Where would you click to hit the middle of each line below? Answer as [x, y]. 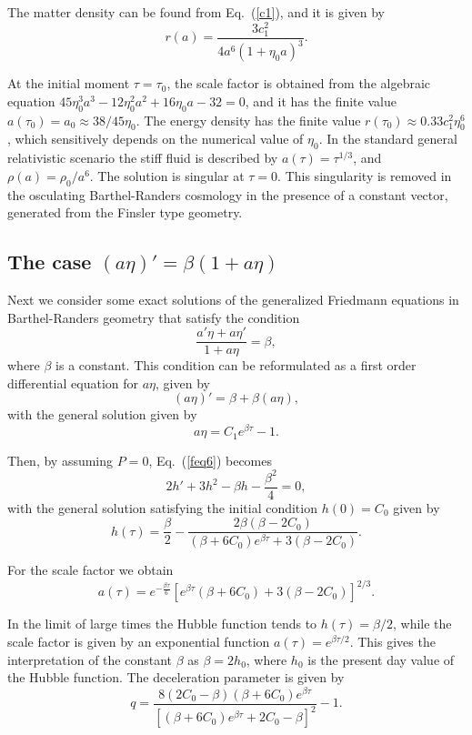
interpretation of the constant [90, 659]
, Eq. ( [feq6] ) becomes [211, 460]
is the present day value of [381, 659]
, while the [422, 624]
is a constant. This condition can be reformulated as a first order [236, 365]
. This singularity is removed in [365, 175]
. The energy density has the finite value [248, 120]
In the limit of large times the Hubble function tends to [162, 624]
